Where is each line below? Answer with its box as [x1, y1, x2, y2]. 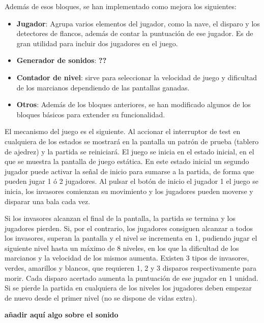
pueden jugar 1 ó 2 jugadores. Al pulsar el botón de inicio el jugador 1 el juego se [5, 176, 258, 186]
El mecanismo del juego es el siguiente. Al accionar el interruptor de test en [5, 126, 241, 137]
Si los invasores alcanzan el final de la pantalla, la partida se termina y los [5, 213, 236, 223]
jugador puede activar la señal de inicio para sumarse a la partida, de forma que [5, 166, 254, 176]
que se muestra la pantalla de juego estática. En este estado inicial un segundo [5, 156, 249, 167]
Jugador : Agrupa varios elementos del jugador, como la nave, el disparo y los [16, 18, 260, 28]
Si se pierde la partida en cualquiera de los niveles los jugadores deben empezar [5, 282, 252, 293]
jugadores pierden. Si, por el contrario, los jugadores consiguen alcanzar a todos [5, 222, 253, 233]
